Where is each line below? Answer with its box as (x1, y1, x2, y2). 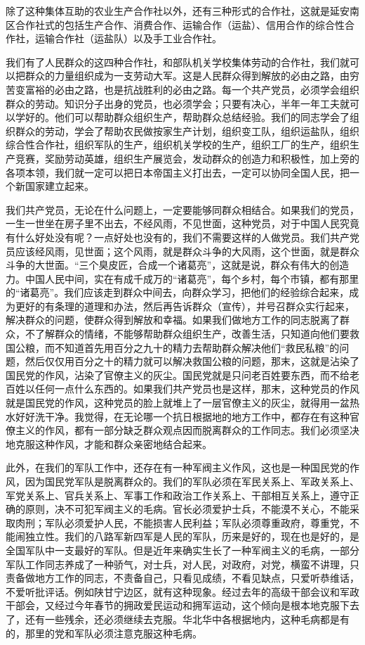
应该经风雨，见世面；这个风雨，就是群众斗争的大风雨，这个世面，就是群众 (15, 243, 359, 258)
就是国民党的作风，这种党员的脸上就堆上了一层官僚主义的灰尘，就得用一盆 (6, 395, 350, 410)
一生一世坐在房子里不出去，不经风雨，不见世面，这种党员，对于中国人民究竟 (6, 216, 359, 231)
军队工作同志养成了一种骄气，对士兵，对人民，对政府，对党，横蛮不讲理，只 (6, 556, 359, 571)
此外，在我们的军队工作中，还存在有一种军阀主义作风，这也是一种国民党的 (6, 460, 350, 475)
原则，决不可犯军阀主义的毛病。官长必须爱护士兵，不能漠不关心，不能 (25, 502, 350, 516)
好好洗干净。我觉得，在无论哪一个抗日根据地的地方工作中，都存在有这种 (15, 409, 350, 423)
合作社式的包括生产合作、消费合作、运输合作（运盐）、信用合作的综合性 (15, 17, 345, 32)
